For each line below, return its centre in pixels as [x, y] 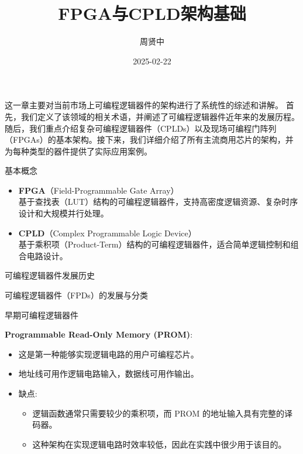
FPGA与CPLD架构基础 [152, 13]
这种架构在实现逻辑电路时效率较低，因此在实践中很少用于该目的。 [159, 444]
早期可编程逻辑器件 [42, 314]
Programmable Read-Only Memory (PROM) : [99, 334]
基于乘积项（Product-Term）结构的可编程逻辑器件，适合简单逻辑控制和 [154, 244]
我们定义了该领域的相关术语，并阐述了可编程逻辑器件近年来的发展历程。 [160, 116]
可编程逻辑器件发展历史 [50, 275]
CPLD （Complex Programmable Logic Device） [107, 233]
